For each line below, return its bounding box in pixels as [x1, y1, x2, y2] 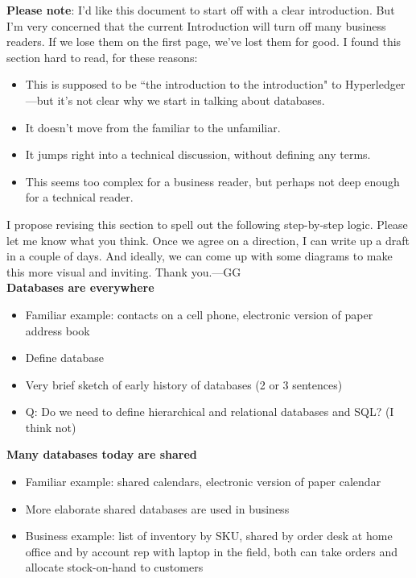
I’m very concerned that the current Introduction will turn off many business [6, 17, 386, 34]
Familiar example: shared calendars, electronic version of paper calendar [25, 473, 381, 490]
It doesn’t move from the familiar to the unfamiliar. [25, 119, 281, 135]
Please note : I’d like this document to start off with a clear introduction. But [6, 2, 395, 18]
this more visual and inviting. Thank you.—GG [6, 263, 241, 280]
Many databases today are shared [6, 446, 197, 463]
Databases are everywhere [6, 279, 154, 296]
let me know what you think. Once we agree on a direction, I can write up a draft [6, 231, 410, 248]
